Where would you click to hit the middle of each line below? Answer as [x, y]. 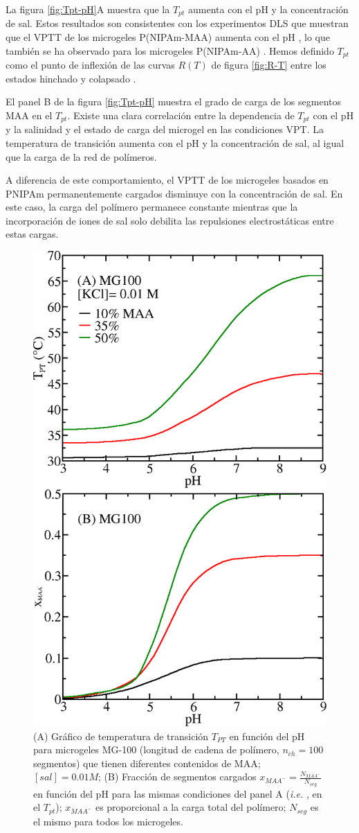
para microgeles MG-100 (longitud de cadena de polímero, [156, 749]
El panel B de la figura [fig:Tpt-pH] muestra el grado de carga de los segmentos [174, 102]
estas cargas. [32, 234]
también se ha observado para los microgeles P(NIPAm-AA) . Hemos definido [170, 50]
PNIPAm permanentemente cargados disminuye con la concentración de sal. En [174, 193]
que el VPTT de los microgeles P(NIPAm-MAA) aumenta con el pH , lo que [168, 37]
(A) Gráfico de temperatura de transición [121, 736]
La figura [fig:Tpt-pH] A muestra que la [88, 9]
